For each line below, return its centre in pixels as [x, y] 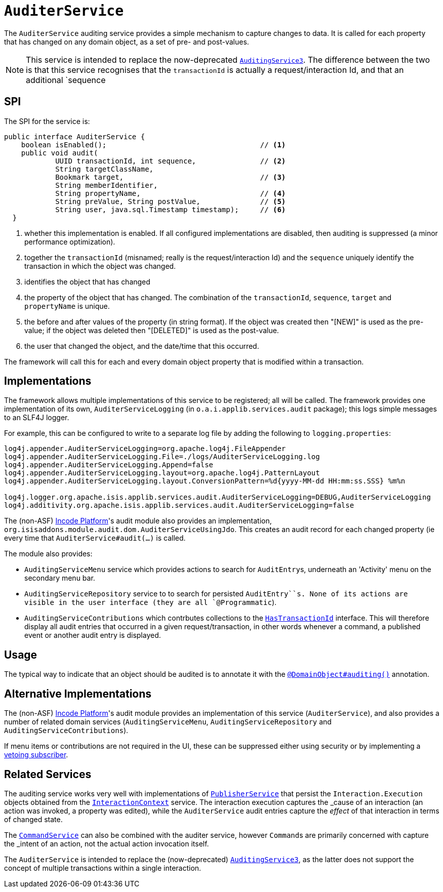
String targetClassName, [105, 169]
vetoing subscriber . [36, 755]
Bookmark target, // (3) [171, 177]
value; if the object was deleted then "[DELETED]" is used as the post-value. [152, 330]
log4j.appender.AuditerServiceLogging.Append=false [109, 465]
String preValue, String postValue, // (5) [171, 201]
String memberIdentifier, [107, 185]
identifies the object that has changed [87, 281]
